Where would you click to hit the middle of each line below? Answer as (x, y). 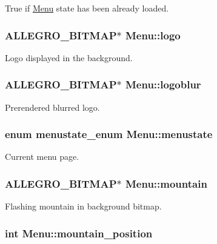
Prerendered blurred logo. (52, 107)
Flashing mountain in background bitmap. (83, 206)
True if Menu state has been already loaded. (87, 8)
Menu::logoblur (163, 84)
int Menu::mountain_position (79, 233)
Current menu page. (42, 157)
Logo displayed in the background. (69, 57)
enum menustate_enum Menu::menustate (109, 134)
